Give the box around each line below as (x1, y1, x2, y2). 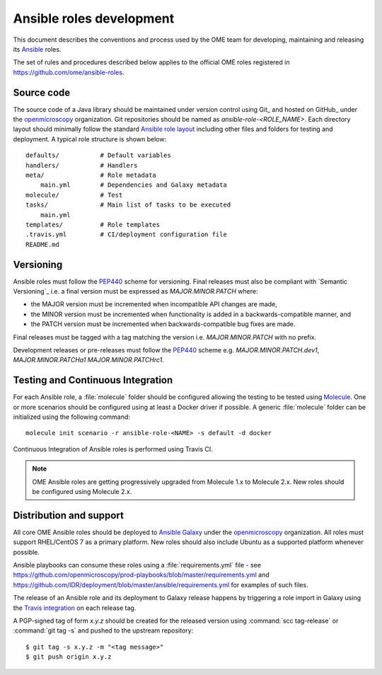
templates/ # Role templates (25, 220, 161, 229)
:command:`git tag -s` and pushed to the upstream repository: (13, 626, 194, 635)
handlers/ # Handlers (25, 161, 138, 169)
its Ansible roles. (13, 45, 62, 53)
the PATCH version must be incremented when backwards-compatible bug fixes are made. (30, 320, 296, 328)
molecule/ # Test (25, 191, 123, 199)
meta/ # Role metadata (25, 171, 157, 179)
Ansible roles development (13, 11, 175, 26)
